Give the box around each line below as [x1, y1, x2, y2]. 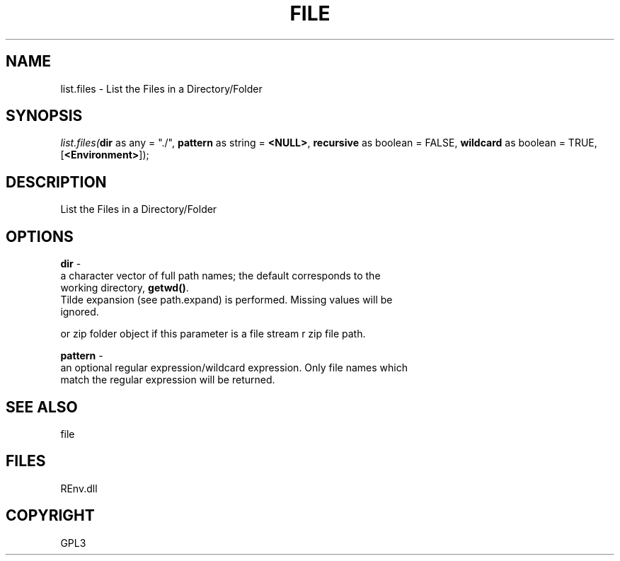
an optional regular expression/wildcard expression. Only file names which [60, 362, 408, 374]
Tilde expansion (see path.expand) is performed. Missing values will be [60, 294, 393, 306]
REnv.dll [60, 482, 98, 495]
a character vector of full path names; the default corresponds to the [60, 270, 381, 282]
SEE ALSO [6, 398, 78, 416]
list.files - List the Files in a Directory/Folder [60, 82, 263, 95]
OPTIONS [6, 227, 74, 245]
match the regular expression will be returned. [60, 374, 275, 386]
